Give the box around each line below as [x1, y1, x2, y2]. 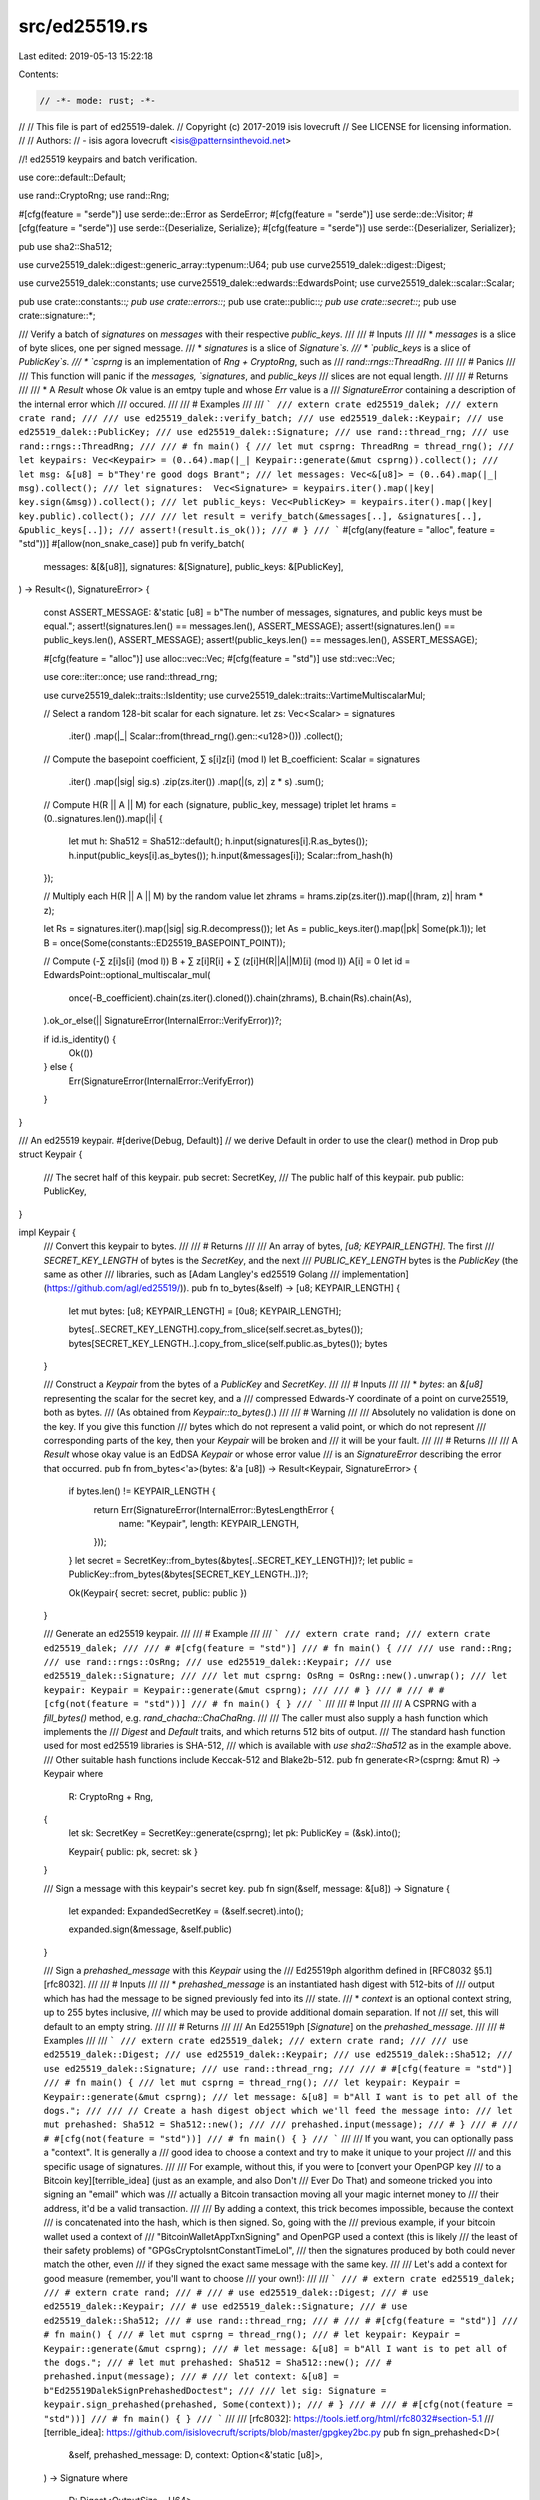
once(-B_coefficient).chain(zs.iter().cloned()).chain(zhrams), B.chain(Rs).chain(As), [68, 991, 412, 1004]
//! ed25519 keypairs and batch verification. [18, 153, 198, 165]
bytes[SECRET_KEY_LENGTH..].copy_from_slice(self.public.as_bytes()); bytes [68, 1337, 388, 1349]
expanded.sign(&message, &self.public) [68, 1923, 232, 1935]
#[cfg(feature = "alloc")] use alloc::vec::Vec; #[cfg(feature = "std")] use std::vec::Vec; [43, 652, 396, 664]
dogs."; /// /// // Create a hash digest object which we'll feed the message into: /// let [43, 2105, 514, 2116]
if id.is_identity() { [43, 1033, 117, 1045]
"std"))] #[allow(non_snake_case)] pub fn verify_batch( [18, 538, 245, 550]
